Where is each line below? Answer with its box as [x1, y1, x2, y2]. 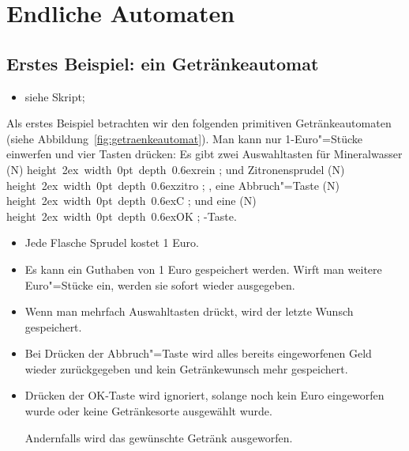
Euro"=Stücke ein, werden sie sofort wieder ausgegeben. [24, 276, 295, 293]
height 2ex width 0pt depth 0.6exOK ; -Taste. [6, 207, 237, 224]
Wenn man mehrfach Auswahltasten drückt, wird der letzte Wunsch [24, 303, 354, 320]
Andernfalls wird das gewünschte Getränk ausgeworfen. [24, 429, 293, 445]
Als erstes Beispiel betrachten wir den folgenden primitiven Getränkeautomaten [6, 115, 392, 131]
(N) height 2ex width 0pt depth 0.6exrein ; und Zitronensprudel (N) [6, 161, 345, 177]
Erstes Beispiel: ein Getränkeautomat [6, 51, 319, 75]
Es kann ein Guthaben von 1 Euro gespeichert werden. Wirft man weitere [24, 260, 382, 277]
